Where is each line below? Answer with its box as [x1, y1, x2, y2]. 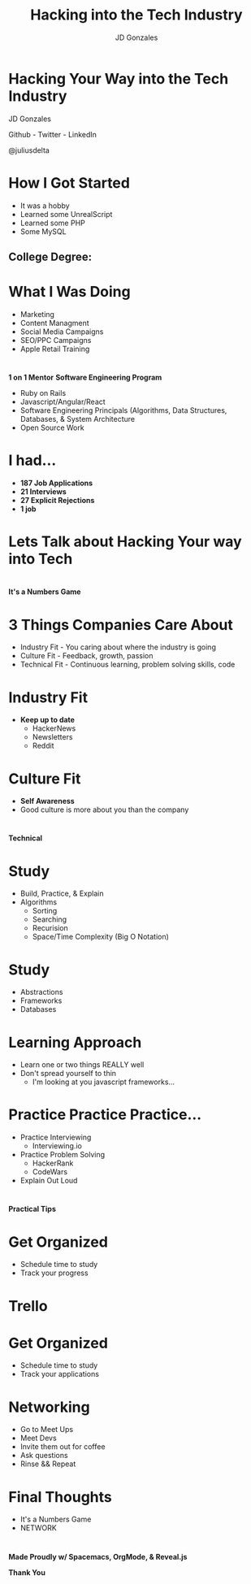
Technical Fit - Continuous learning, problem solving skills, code [19, 660, 236, 670]
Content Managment [19, 318, 89, 328]
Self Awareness [19, 796, 75, 806]
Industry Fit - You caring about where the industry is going [19, 642, 217, 652]
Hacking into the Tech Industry [30, 6, 243, 24]
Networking [8, 1398, 91, 1416]
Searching [32, 914, 67, 924]
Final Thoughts [8, 1487, 112, 1506]
